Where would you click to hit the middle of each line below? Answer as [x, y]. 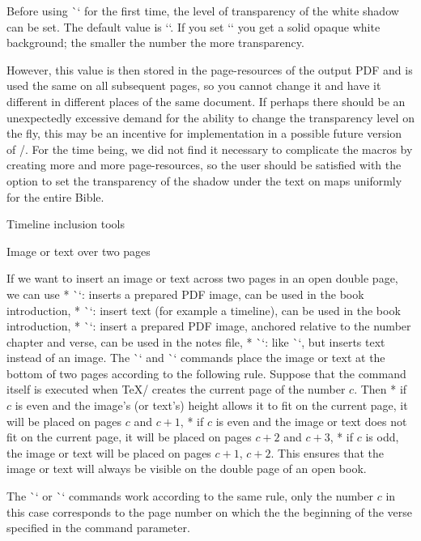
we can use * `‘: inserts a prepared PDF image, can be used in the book [185, 294]
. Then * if [381, 389]
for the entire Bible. [55, 196]
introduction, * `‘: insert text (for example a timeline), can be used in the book [204, 310]
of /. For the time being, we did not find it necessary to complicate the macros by [210, 149]
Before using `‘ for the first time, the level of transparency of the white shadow [203, 11]
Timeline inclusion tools [66, 224]
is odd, [382, 437]
